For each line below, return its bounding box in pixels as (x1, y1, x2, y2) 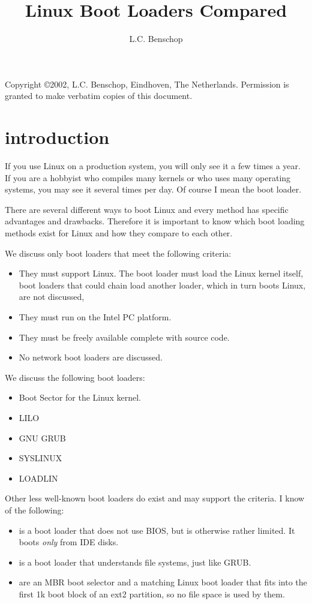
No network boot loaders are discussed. (19, 351, 163, 363)
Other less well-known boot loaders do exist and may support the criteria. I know (5, 492, 305, 504)
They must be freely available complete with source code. (19, 330, 230, 343)
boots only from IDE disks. (19, 536, 119, 548)
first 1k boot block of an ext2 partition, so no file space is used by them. (19, 587, 285, 600)
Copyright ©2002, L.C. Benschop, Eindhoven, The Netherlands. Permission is (5, 77, 289, 90)
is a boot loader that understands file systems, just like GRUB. (19, 555, 251, 568)
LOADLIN (19, 471, 58, 484)
